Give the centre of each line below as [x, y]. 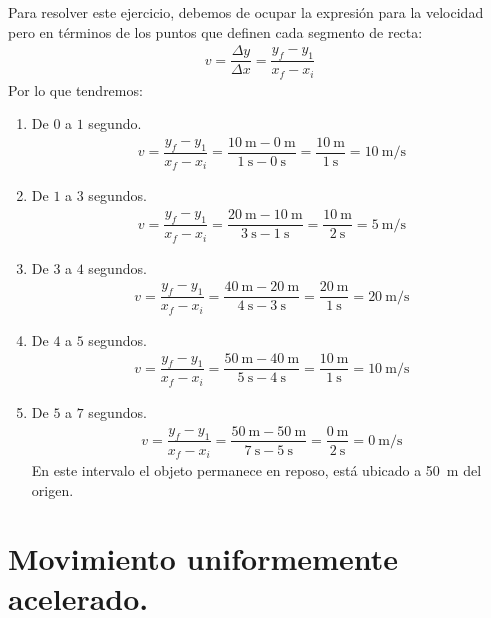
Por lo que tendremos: [75, 89]
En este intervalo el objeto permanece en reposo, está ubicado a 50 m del [256, 470]
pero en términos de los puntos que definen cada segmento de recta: [215, 31]
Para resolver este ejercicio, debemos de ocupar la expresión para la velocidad [246, 12]
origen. [52, 489]
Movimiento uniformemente [203, 558]
